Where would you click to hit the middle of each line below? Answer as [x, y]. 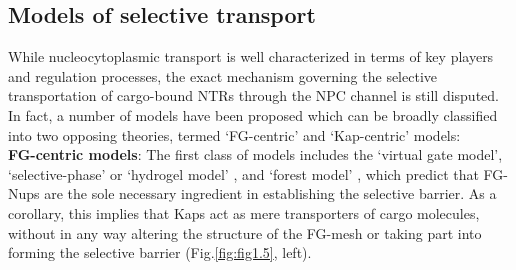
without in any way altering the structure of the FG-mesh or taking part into [245, 232]
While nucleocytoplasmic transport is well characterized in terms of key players [251, 56]
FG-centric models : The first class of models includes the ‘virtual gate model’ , [255, 154]
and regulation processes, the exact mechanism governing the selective [223, 75]
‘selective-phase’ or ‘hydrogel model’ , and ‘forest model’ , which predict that [243, 173]
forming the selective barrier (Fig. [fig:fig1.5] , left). [160, 252]
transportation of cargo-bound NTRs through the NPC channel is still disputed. [253, 95]
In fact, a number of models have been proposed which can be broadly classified [253, 114]
